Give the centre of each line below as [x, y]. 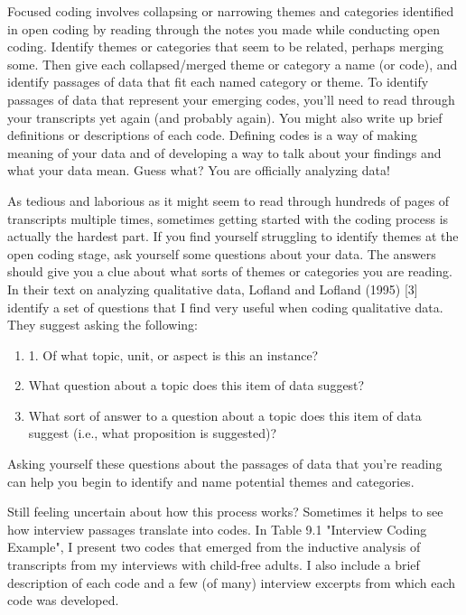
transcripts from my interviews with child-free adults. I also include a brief [214, 565]
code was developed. [63, 600]
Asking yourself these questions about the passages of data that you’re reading [225, 464]
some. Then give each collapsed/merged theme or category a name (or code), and [233, 64]
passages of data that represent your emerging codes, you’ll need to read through [231, 99]
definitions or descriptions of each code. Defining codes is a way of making [213, 135]
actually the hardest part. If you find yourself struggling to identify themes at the [233, 236]
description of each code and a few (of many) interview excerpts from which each [232, 582]
